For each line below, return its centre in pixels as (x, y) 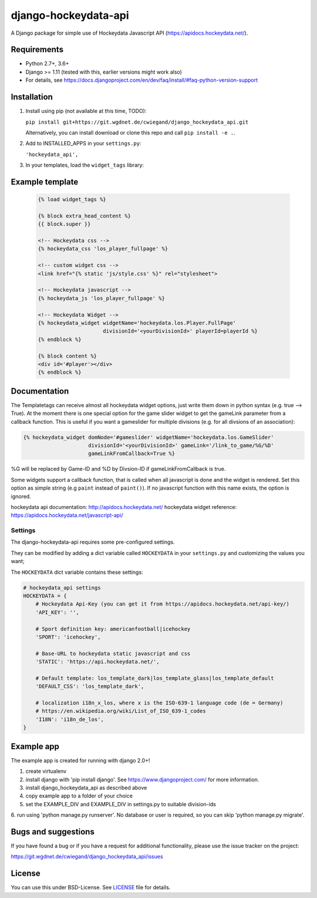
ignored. (21, 496)
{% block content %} (67, 356)
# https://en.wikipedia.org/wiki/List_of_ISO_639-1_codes (121, 711)
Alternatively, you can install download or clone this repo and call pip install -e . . (131, 132)
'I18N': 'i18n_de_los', (70, 719)
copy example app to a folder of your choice (79, 796)
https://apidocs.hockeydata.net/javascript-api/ (67, 515)
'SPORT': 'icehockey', (68, 637)
